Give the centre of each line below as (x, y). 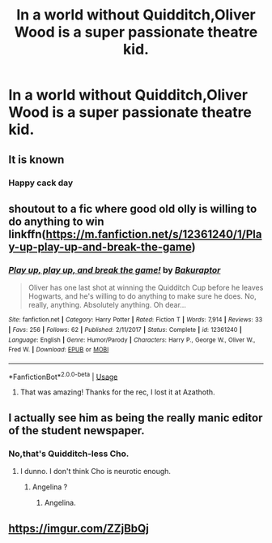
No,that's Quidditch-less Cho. (69, 454)
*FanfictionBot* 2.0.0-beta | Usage (63, 376)
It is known (36, 159)
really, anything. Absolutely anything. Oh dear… (107, 305)
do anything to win (56, 221)
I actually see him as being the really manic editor (136, 418)
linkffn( (27, 234)
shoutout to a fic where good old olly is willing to (133, 209)
